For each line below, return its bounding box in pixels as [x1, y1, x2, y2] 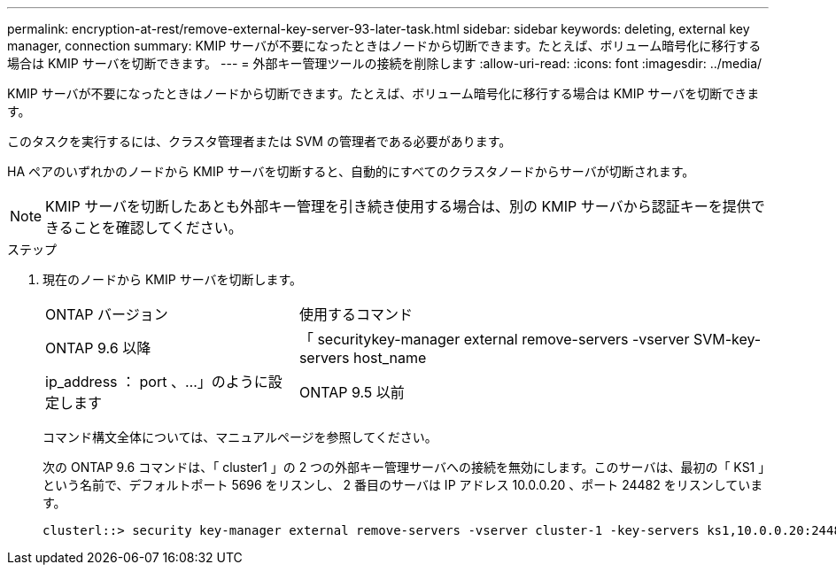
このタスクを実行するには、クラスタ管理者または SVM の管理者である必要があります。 [7, 134, 512, 149]
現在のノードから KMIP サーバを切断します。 [43, 272, 303, 287]
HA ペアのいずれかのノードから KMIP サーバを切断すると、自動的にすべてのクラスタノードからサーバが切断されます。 [7, 164, 695, 179]
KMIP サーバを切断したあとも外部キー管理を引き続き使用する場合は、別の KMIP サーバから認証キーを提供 [45, 197, 751, 215]
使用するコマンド [298, 305, 413, 323]
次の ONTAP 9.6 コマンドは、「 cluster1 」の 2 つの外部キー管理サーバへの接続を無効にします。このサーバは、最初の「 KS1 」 [43, 460, 765, 475]
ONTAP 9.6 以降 [45, 339, 151, 357]
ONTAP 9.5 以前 [298, 383, 405, 401]
